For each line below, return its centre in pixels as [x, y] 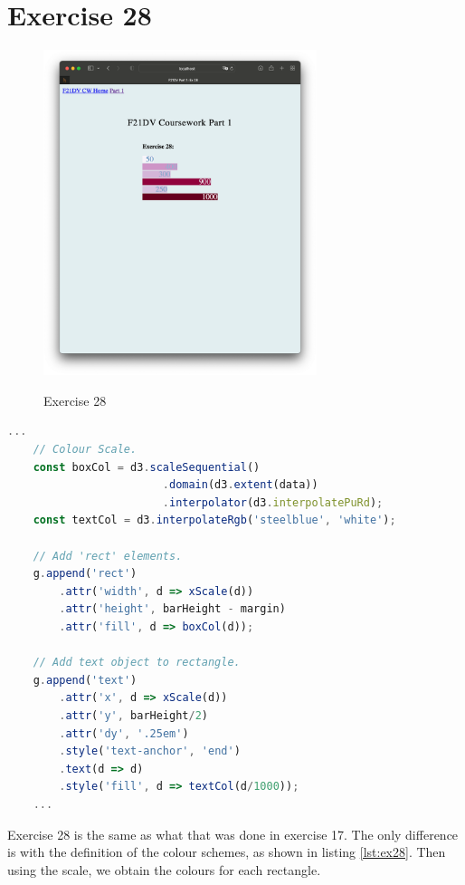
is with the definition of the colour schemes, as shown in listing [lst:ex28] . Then [227, 852]
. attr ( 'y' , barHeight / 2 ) [134, 715]
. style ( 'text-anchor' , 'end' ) [150, 751]
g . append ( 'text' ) [85, 680]
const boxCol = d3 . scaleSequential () [147, 467]
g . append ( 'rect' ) [85, 574]
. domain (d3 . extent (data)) [240, 485]
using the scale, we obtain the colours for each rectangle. [164, 869]
